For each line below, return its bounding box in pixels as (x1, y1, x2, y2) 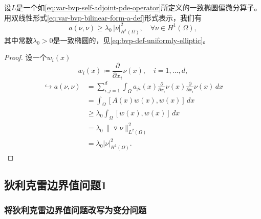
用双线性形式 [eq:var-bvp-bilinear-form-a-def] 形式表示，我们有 (4, 12, 202, 23)
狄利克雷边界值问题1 (4, 177, 107, 192)
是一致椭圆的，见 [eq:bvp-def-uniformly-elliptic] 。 (53, 34, 210, 45)
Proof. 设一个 (4, 52, 47, 63)
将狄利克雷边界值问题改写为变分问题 (4, 204, 147, 216)
